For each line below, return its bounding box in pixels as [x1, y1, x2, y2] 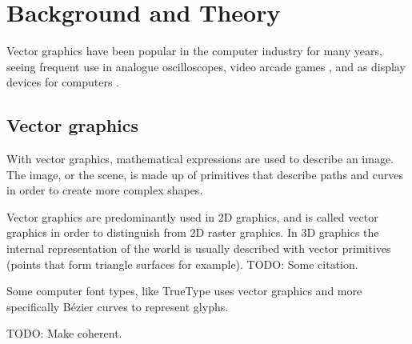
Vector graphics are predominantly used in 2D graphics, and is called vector [6, 208, 378, 225]
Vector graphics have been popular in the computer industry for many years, [6, 42, 382, 59]
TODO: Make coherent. [6, 325, 122, 342]
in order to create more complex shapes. [6, 182, 203, 198]
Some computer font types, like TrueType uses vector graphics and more [6, 282, 362, 299]
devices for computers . [6, 74, 120, 90]
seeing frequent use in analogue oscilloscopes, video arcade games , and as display [6, 58, 406, 74]
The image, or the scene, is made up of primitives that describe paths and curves [6, 166, 404, 182]
